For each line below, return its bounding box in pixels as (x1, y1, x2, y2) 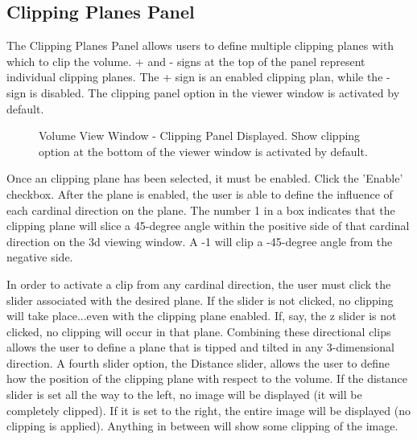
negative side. (6, 249, 73, 265)
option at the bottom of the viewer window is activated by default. (39, 142, 368, 159)
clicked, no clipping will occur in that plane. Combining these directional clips (6, 323, 391, 339)
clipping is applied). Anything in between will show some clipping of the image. (6, 417, 398, 434)
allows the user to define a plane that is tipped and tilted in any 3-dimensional (6, 339, 394, 356)
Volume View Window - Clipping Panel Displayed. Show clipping (39, 127, 361, 144)
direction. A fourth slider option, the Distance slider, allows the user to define (6, 354, 390, 371)
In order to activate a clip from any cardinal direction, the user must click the (6, 275, 391, 292)
